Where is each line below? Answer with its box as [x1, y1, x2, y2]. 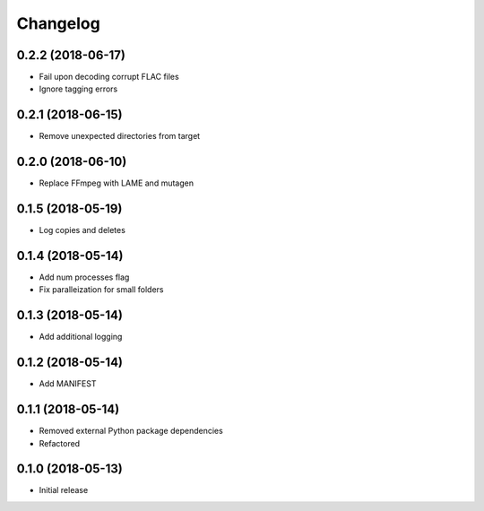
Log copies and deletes [39, 225, 125, 236]
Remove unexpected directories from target [39, 131, 201, 142]
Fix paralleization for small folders [39, 284, 164, 295]
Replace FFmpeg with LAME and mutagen [39, 178, 194, 188]
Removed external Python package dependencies [39, 426, 223, 437]
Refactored [39, 437, 81, 448]
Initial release [39, 485, 89, 496]
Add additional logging [39, 332, 123, 342]
